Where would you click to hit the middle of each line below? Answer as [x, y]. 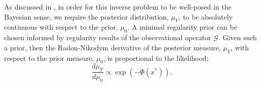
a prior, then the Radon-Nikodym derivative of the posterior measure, [113, 47]
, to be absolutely [206, 16]
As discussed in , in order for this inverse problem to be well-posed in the [118, 7]
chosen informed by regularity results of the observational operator [108, 37]
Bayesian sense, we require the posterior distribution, [86, 16]
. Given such [237, 37]
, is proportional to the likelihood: [156, 58]
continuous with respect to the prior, [61, 27]
